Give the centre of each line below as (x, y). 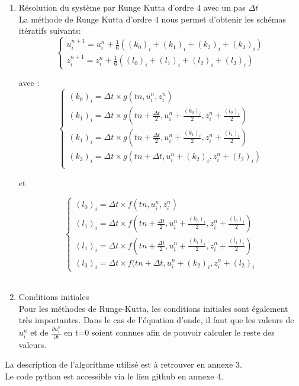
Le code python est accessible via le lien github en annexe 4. (114, 376)
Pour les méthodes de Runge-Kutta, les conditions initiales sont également (153, 308)
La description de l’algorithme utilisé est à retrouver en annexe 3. (123, 364)
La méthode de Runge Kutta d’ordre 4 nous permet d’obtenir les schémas (152, 19)
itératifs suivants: (50, 31)
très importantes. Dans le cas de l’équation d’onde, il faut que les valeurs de (156, 320)
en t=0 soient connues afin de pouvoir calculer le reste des (169, 332)
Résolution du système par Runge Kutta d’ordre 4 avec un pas (132, 7)
